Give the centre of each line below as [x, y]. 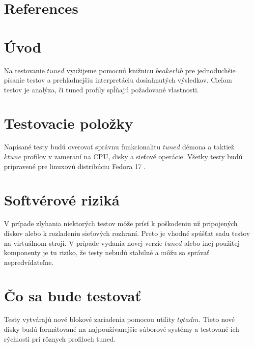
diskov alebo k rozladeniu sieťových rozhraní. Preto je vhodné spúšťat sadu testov [127, 233]
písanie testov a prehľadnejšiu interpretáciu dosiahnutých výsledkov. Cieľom [118, 80]
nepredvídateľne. [29, 262]
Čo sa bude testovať [73, 296]
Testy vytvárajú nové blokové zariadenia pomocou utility [89, 319]
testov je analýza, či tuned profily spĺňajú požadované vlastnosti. [101, 89]
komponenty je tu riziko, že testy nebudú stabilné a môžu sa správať [107, 252]
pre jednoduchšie [210, 70]
